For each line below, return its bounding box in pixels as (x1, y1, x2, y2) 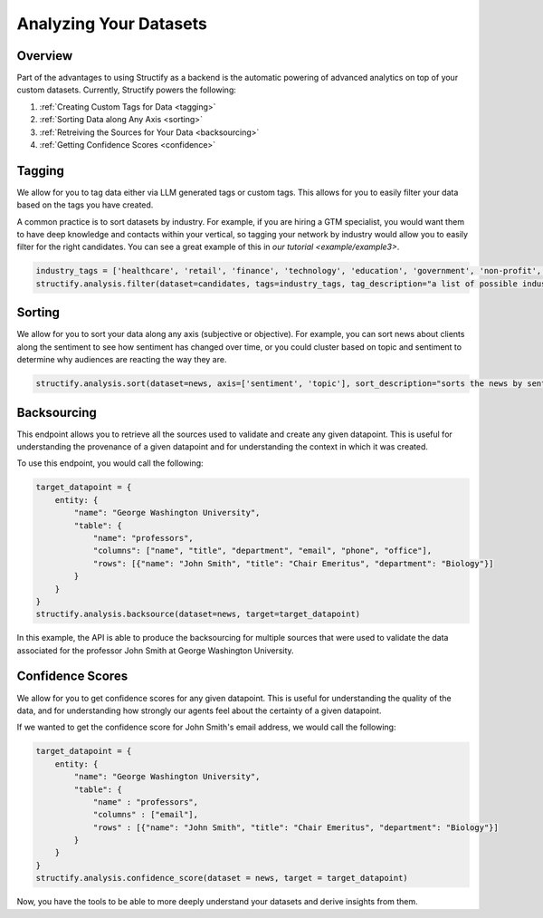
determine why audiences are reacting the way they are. (16, 354, 227, 365)
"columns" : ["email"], (92, 809, 199, 820)
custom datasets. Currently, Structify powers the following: (16, 84, 237, 95)
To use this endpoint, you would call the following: (16, 458, 204, 469)
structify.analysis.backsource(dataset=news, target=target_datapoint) (35, 609, 361, 620)
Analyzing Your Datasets (16, 14, 207, 34)
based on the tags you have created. (16, 199, 154, 210)
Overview (16, 48, 73, 63)
